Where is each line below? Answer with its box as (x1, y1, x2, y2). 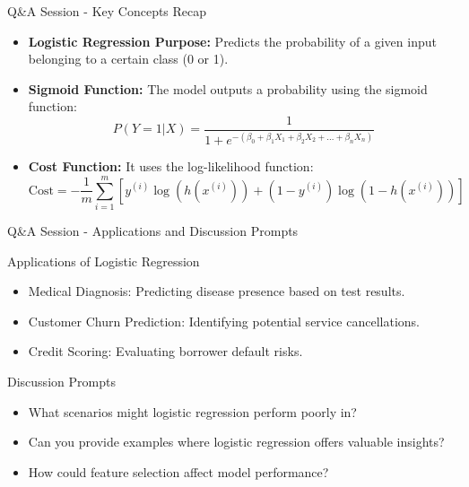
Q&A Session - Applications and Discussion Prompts (7, 222, 299, 240)
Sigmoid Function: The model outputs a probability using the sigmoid (28, 79, 428, 98)
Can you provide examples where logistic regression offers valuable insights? (28, 432, 445, 451)
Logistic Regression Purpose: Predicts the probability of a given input (28, 31, 437, 50)
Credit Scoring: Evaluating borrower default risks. (28, 342, 303, 361)
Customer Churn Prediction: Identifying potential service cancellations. (28, 311, 420, 330)
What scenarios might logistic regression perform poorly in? (28, 402, 357, 421)
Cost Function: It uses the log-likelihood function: (28, 157, 314, 176)
